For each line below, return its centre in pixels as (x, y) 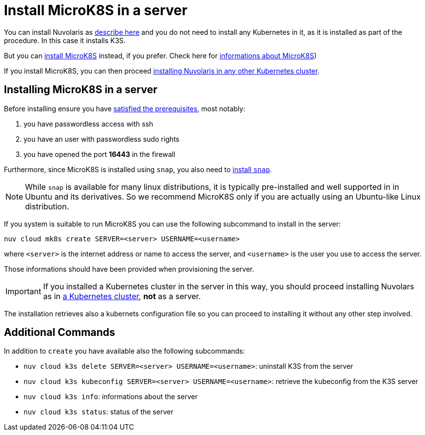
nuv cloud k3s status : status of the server (99, 412)
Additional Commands (60, 333)
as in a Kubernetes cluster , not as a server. (122, 296)
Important (23, 291)
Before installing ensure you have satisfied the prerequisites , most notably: (125, 108)
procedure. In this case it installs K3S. (65, 40)
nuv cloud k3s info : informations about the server (111, 397)
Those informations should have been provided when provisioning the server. (129, 269)
